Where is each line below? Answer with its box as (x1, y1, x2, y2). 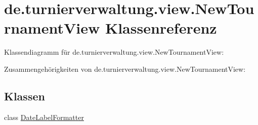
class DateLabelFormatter (4, 111, 84, 122)
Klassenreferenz (105, 18, 217, 38)
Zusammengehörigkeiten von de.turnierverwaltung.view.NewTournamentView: (4, 63, 246, 74)
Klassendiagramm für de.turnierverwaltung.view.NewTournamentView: (4, 47, 224, 57)
